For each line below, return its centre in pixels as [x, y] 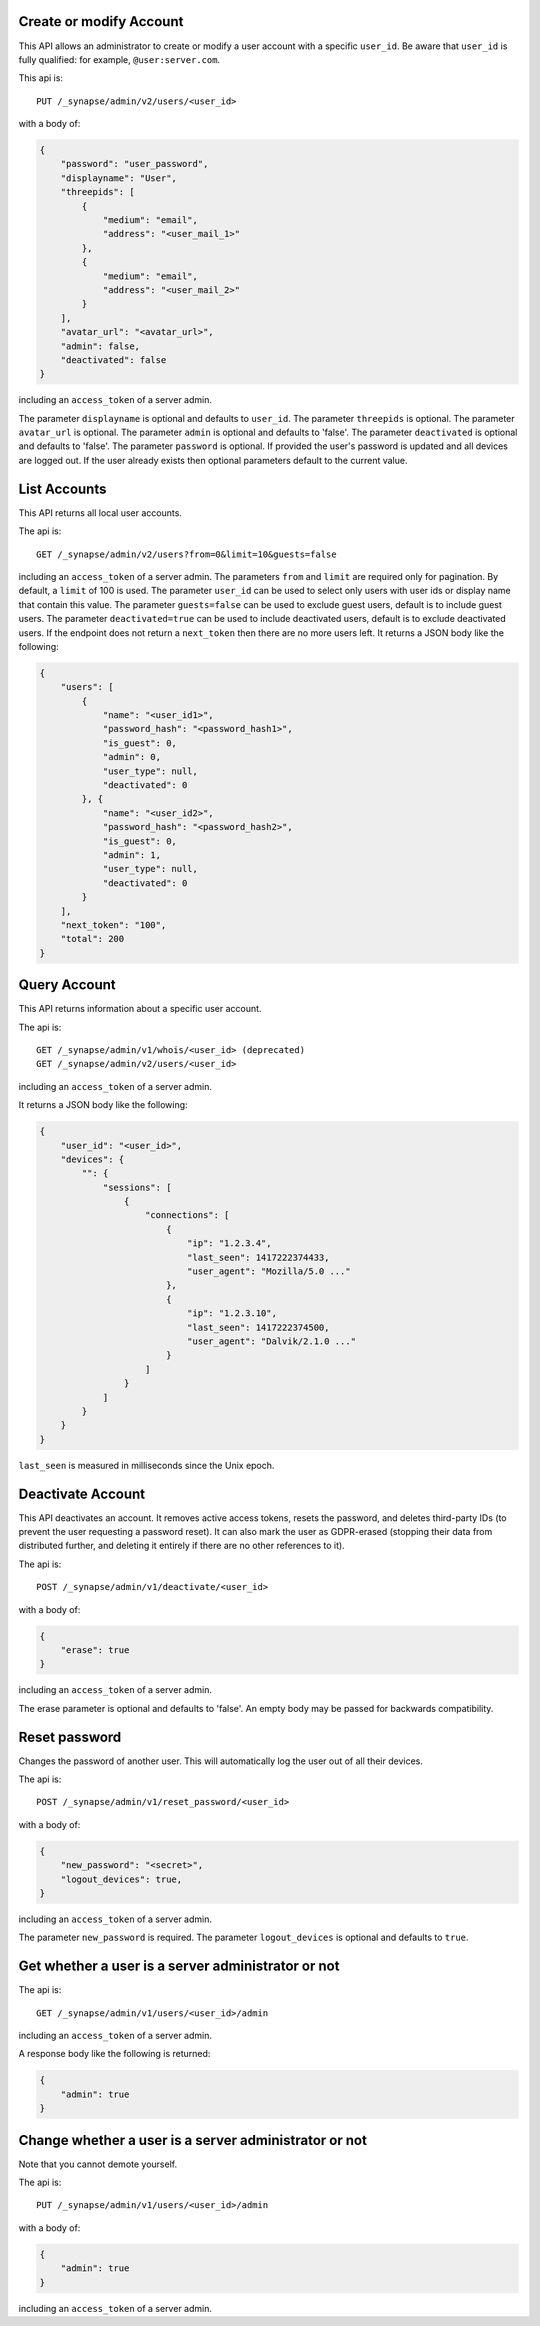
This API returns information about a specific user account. [140, 1009]
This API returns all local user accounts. [100, 512]
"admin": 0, [132, 757]
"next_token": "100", [113, 924]
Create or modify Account [101, 21]
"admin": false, [100, 346]
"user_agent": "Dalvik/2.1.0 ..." [271, 1341]
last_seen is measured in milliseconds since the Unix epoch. [146, 1465]
